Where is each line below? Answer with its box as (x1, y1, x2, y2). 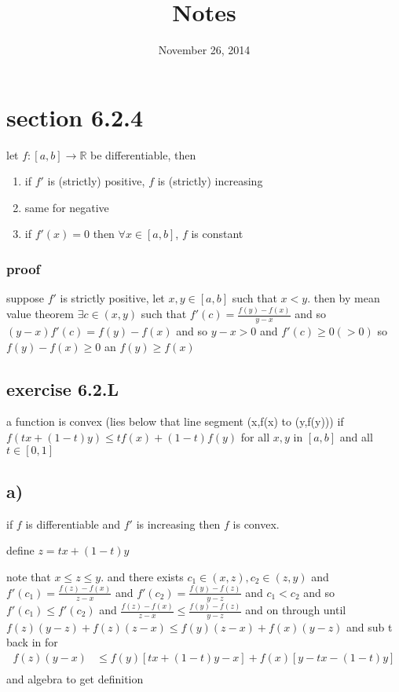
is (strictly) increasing (157, 173, 263, 189)
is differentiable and (25, 515, 121, 532)
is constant (191, 225, 243, 242)
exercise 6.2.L (6, 376, 119, 401)
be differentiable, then (90, 146, 196, 163)
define (6, 542, 35, 558)
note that (6, 568, 51, 584)
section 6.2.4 (6, 101, 144, 133)
